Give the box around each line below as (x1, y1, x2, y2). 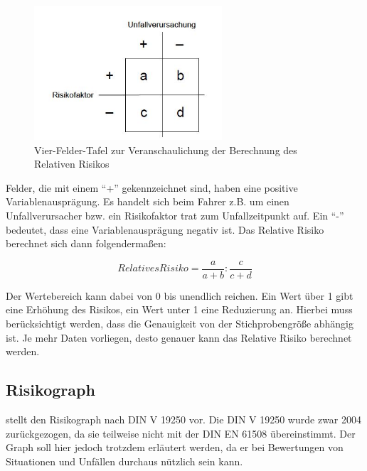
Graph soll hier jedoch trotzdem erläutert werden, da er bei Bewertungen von (6, 440, 344, 455)
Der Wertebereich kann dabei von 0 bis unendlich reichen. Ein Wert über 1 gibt (6, 288, 353, 303)
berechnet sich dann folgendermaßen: (6, 236, 166, 251)
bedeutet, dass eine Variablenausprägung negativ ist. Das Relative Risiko (6, 222, 324, 237)
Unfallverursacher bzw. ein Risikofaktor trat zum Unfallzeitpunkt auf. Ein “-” (6, 207, 344, 222)
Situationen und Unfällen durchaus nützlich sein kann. (6, 453, 243, 468)
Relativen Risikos (34, 156, 110, 171)
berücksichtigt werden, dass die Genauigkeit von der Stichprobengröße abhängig (6, 315, 354, 330)
